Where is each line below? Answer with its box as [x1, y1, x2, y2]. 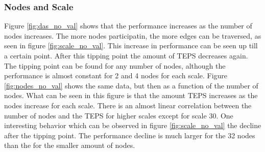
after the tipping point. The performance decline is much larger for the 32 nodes [4, 130, 255, 140]
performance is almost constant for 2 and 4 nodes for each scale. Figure [4, 70, 228, 81]
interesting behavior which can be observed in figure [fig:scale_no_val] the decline [4, 120, 261, 131]
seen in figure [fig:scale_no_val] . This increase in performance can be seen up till [4, 40, 258, 51]
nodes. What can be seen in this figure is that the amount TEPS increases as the [4, 90, 258, 101]
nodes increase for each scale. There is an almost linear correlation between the [4, 100, 252, 110]
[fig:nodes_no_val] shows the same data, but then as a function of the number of [4, 80, 258, 90]
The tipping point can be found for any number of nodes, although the [4, 60, 226, 71]
